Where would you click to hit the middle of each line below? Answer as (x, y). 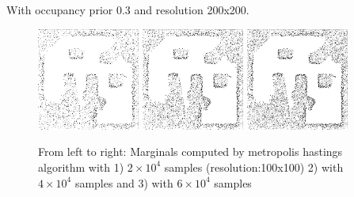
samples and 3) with (124, 182)
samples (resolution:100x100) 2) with (254, 167)
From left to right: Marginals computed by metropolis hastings (190, 152)
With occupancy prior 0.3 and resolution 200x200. (128, 9)
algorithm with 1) (81, 167)
